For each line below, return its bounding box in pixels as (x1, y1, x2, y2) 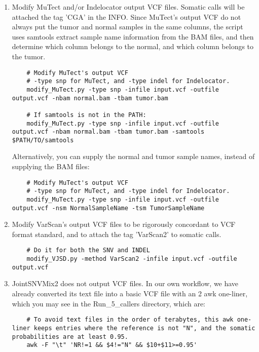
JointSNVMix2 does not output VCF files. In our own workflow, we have (12, 278, 239, 289)
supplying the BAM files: (12, 161, 90, 172)
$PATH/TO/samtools (12, 136, 74, 144)
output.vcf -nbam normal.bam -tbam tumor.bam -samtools (12, 128, 205, 136)
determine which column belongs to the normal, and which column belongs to (12, 41, 254, 52)
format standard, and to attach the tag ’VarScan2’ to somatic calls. (12, 228, 221, 239)
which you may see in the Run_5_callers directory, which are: (12, 298, 206, 308)
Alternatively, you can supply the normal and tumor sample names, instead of (12, 151, 255, 162)
